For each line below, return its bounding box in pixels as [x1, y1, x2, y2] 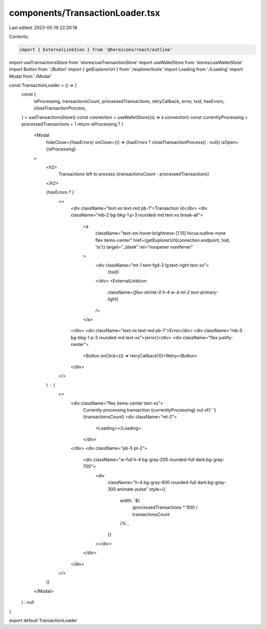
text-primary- [191, 289, 219, 295]
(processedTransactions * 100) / [132, 504, 198, 510]
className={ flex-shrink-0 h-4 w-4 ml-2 [107, 289, 190, 295]
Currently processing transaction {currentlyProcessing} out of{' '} [83, 407, 216, 413]
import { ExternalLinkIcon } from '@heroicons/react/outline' [19, 47, 173, 52]
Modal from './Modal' [9, 73, 52, 79]
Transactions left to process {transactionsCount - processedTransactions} [58, 171, 209, 177]
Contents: [9, 34, 29, 39]
